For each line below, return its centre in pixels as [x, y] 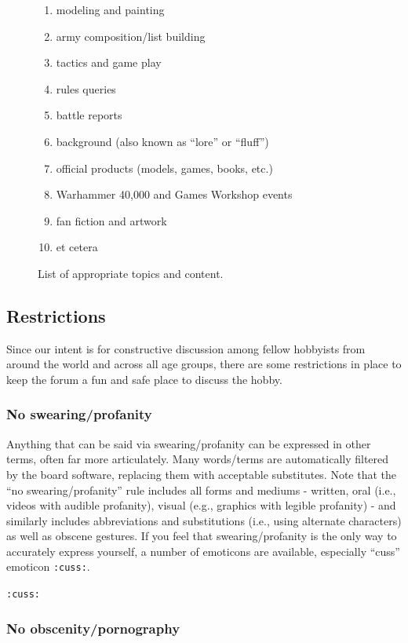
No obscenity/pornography [93, 628]
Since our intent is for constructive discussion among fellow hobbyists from [186, 348]
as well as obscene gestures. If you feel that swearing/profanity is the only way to [202, 536]
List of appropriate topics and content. [131, 273]
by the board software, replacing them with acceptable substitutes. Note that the [202, 474]
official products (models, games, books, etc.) [164, 168]
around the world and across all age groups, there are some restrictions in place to [204, 364]
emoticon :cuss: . [48, 566]
